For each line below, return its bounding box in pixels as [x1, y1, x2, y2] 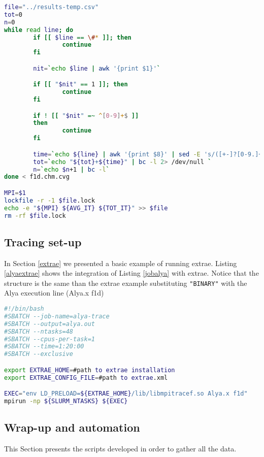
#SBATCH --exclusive [4, 350, 74, 358]
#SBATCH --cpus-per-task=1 [4, 335, 95, 343]
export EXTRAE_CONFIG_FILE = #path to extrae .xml [4, 374, 168, 381]
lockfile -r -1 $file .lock [4, 197, 95, 204]
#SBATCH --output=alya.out [4, 320, 95, 328]
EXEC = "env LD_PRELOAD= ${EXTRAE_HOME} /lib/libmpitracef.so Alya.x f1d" [4, 390, 248, 398]
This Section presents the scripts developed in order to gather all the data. [4, 443, 237, 454]
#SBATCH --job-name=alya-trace [4, 312, 110, 320]
